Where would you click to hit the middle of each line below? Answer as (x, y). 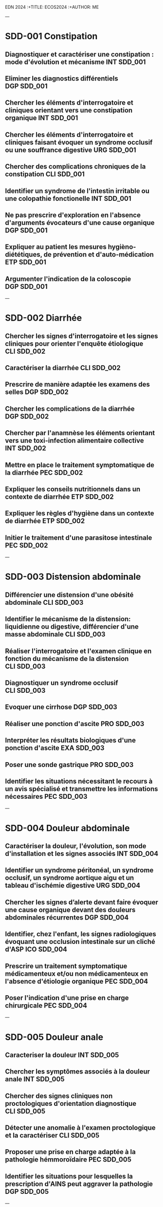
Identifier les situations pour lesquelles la (69, 1176)
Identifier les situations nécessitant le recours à (79, 781)
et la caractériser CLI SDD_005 (52, 1135)
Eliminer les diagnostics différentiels (62, 78)
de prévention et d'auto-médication (99, 254)
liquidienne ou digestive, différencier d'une (72, 627)
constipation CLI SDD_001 (45, 174)
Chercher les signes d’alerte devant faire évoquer (82, 902)
